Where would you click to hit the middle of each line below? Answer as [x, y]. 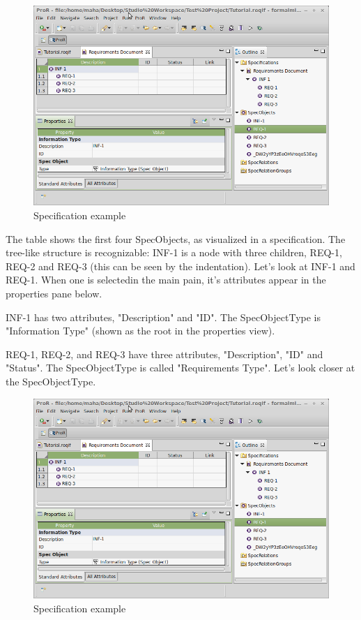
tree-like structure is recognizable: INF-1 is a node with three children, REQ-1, [174, 252]
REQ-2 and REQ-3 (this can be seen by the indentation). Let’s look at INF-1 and [180, 266]
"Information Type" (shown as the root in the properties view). [140, 331]
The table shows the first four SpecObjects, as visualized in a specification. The [176, 238]
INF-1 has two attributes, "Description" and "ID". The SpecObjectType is [163, 317]
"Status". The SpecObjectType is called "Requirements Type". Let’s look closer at [180, 368]
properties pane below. [54, 294]
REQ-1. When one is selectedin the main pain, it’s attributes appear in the [166, 280]
